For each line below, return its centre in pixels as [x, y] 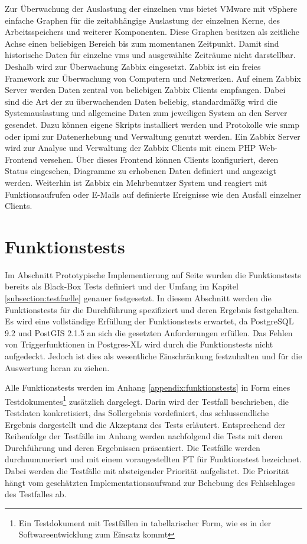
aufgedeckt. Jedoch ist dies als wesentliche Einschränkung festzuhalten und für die [153, 355]
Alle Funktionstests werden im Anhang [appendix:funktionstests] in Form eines [148, 387]
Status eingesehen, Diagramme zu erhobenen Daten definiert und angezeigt [141, 171]
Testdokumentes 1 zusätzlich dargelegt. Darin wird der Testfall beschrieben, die [147, 400]
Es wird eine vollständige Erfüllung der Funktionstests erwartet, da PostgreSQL [149, 321]
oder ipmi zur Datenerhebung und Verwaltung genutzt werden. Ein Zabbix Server [153, 136]
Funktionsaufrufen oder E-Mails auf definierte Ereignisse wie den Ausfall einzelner [153, 194]
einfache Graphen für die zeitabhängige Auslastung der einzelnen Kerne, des [143, 20]
